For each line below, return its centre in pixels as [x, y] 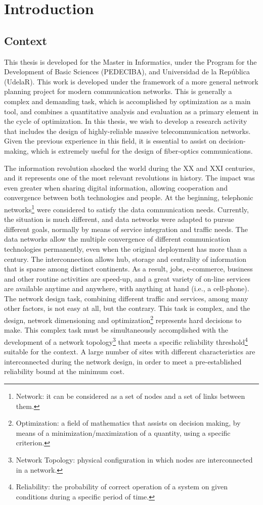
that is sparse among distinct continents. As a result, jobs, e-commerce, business [128, 269]
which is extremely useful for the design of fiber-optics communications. [142, 150]
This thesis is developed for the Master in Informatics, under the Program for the [130, 61]
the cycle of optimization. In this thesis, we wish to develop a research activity [126, 121]
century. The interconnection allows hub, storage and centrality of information [125, 259]
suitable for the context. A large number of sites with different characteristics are [130, 352]
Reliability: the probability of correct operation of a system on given [122, 487]
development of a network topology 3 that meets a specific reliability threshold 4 [126, 341]
